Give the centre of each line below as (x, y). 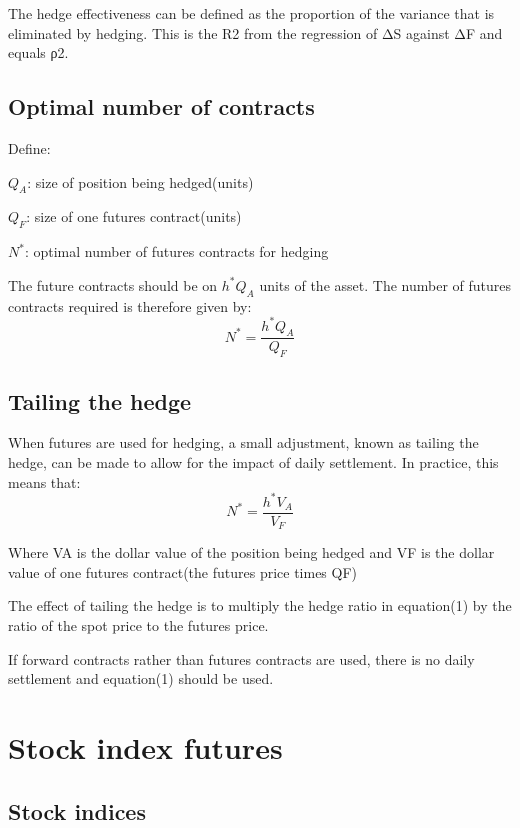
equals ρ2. (38, 52)
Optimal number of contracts (161, 106)
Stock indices (77, 810)
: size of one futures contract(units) (134, 216)
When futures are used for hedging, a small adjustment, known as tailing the (243, 442)
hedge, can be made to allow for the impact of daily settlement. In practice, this (253, 462)
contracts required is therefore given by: (130, 305)
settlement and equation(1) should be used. (141, 678)
